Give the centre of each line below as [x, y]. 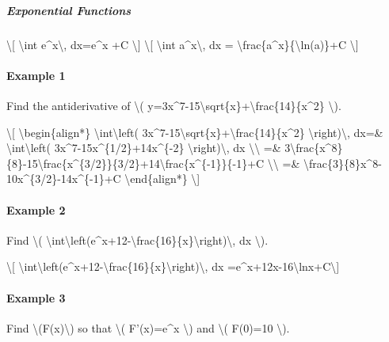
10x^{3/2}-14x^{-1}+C [64, 179]
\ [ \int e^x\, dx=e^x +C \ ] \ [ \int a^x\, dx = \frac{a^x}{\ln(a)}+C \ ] [183, 44]
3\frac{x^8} [314, 148]
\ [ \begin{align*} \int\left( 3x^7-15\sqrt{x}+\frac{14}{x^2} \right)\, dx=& [195, 132]
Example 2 [36, 209]
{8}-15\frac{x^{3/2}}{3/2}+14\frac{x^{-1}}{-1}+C [135, 163]
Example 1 [36, 75]
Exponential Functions [69, 10]
